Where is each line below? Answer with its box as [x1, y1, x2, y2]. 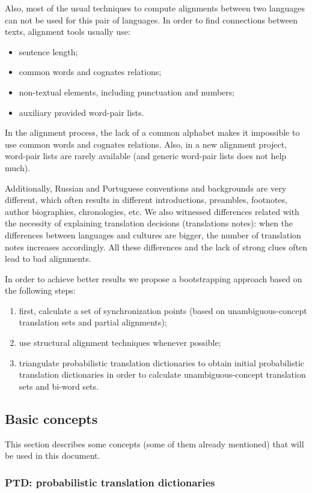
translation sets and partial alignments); [19, 316, 167, 328]
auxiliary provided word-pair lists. [19, 106, 144, 118]
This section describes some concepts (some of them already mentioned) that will [5, 437, 304, 450]
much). [5, 161, 30, 174]
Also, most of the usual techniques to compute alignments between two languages [5, 2, 305, 14]
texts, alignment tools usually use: [5, 25, 130, 38]
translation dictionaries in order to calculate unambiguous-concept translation [19, 368, 306, 381]
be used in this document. [5, 449, 100, 462]
